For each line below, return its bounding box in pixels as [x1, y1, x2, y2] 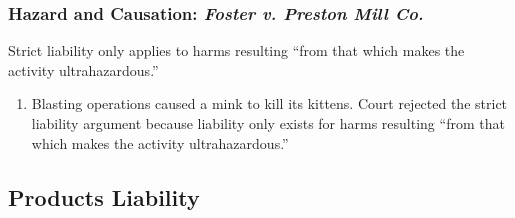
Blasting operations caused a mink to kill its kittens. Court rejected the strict [31, 93, 508, 114]
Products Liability [8, 181, 200, 212]
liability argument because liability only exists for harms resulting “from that [31, 113, 505, 133]
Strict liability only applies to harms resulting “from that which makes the [8, 40, 465, 61]
